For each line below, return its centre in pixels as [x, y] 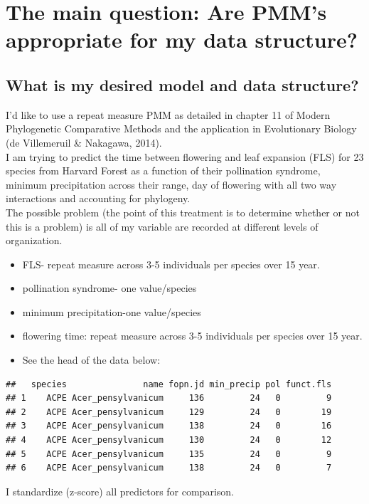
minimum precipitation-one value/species [112, 311]
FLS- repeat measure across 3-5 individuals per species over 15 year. [171, 264]
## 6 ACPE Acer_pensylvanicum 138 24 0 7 [169, 468]
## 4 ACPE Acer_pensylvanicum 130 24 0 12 [169, 440]
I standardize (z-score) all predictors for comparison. [120, 491]
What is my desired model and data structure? [182, 84]
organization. [34, 240]
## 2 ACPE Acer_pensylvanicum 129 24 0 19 [169, 412]
